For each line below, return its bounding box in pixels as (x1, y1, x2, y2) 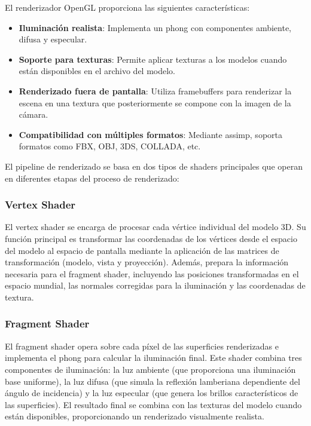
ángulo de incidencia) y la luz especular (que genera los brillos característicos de (5, 387, 298, 399)
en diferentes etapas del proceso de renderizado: (5, 171, 179, 184)
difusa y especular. (19, 33, 87, 45)
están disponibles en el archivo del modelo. (19, 65, 176, 77)
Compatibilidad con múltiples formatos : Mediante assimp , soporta (19, 128, 282, 140)
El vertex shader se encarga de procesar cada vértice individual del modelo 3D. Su (5, 220, 306, 233)
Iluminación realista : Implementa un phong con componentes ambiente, (19, 21, 292, 33)
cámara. (19, 108, 48, 121)
